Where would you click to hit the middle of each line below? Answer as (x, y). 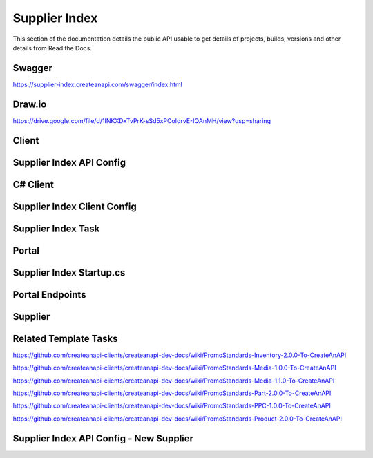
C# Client (34, 184)
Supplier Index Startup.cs (69, 273)
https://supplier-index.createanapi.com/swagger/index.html (97, 84)
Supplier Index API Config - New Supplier (103, 438)
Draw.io (30, 104)
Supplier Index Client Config (75, 206)
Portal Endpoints (49, 295)
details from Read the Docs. (52, 48)
